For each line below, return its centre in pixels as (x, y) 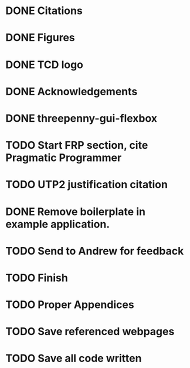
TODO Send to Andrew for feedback (95, 251)
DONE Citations (44, 11)
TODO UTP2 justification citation (87, 185)
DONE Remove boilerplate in (76, 211)
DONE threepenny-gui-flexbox (82, 118)
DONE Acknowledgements (72, 91)
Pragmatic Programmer (64, 158)
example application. (58, 224)
